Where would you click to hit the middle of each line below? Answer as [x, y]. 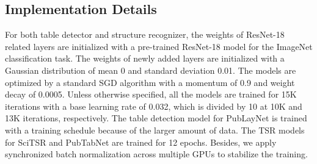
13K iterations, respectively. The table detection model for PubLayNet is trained [156, 118]
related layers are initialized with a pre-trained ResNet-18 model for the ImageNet [159, 46]
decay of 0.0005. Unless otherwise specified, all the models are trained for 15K [151, 94]
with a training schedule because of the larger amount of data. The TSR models [155, 130]
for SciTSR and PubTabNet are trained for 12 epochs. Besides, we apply [141, 142]
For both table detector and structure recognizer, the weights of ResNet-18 [145, 34]
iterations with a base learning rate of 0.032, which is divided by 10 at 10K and [154, 106]
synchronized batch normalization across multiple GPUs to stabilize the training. [156, 154]
